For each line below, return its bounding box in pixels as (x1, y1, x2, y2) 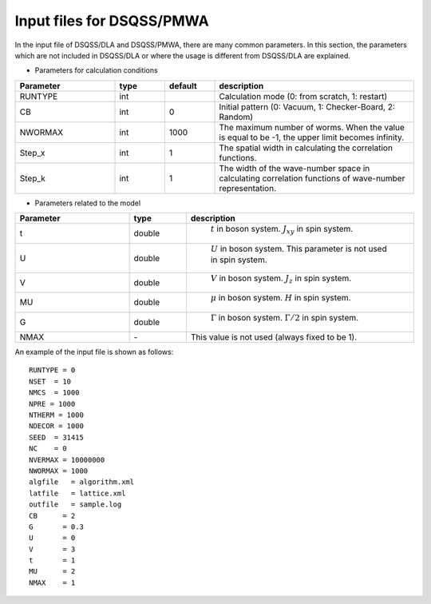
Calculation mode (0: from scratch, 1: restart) (219, 90, 388, 101)
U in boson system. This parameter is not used (210, 243, 387, 254)
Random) (219, 111, 254, 122)
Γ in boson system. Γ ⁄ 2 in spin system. (210, 312, 359, 323)
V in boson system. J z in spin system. (210, 272, 352, 285)
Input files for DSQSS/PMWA (14, 12, 209, 30)
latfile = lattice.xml (29, 488, 126, 498)
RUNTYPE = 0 (29, 366, 76, 375)
